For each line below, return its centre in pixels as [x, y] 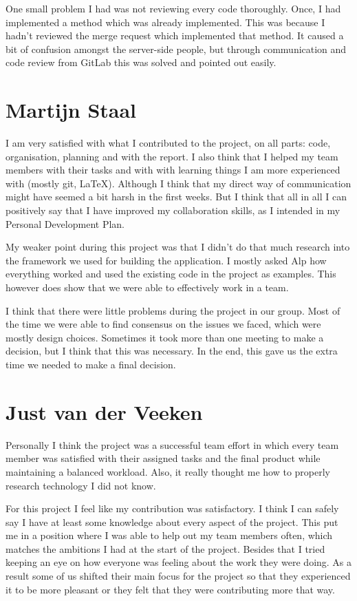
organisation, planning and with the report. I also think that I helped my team [172, 156]
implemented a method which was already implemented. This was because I [165, 22]
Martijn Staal [71, 110]
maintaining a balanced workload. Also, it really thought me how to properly [168, 471]
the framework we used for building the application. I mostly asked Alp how [166, 260]
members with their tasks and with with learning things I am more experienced [173, 170]
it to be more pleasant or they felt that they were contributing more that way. [170, 589]
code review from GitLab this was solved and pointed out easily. [141, 62]
